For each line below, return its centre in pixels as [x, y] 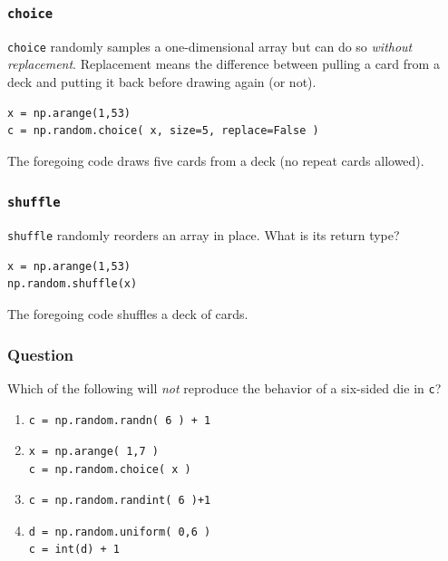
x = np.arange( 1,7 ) [93, 452]
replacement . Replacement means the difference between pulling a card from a [224, 64]
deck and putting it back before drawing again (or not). [162, 82]
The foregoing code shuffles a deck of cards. [128, 314]
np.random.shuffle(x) [73, 284]
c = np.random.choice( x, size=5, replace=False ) [163, 131]
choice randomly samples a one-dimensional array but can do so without [210, 46]
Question [41, 354]
